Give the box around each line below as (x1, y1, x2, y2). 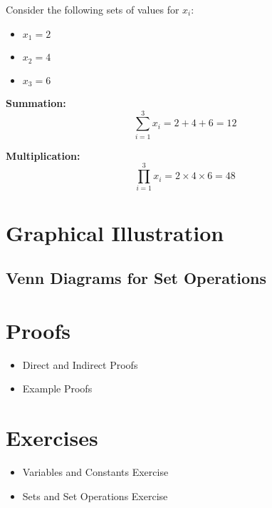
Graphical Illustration (6, 218, 224, 247)
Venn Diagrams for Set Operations (6, 267, 267, 289)
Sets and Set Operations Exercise (22, 488, 168, 503)
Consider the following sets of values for (6, 2, 179, 16)
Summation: (6, 95, 66, 110)
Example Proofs (22, 381, 93, 396)
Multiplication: (6, 148, 80, 163)
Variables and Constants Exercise (22, 464, 169, 479)
